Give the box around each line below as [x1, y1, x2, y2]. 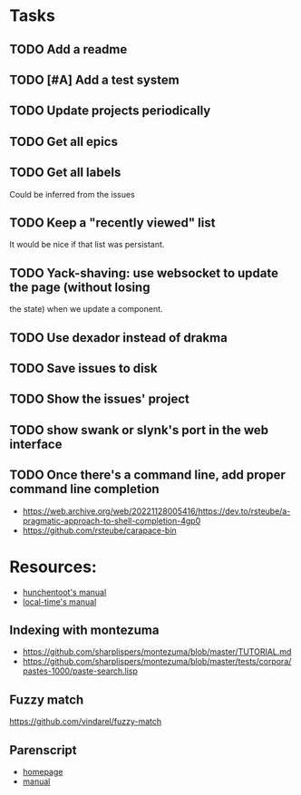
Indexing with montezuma [9, 622, 160, 637]
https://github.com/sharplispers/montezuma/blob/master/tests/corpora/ [22, 656, 292, 667]
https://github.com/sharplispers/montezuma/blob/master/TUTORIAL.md [22, 646, 292, 657]
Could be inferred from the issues [9, 189, 136, 199]
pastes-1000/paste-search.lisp [22, 665, 139, 676]
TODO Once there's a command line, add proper [9, 468, 286, 483]
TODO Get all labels [9, 165, 121, 180]
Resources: [9, 557, 97, 577]
